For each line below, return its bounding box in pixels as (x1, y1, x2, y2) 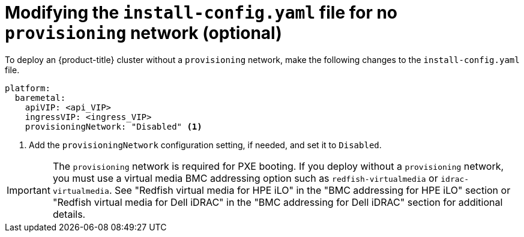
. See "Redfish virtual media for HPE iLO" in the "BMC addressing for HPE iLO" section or (109, 184, 511, 196)
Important (7, 184, 50, 196)
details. (52, 208, 86, 220)
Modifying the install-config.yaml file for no (5, 2, 398, 23)
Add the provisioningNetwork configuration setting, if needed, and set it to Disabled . (29, 139, 382, 150)
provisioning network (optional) (5, 23, 282, 43)
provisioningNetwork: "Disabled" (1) (25, 121, 202, 131)
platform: (5, 83, 50, 93)
